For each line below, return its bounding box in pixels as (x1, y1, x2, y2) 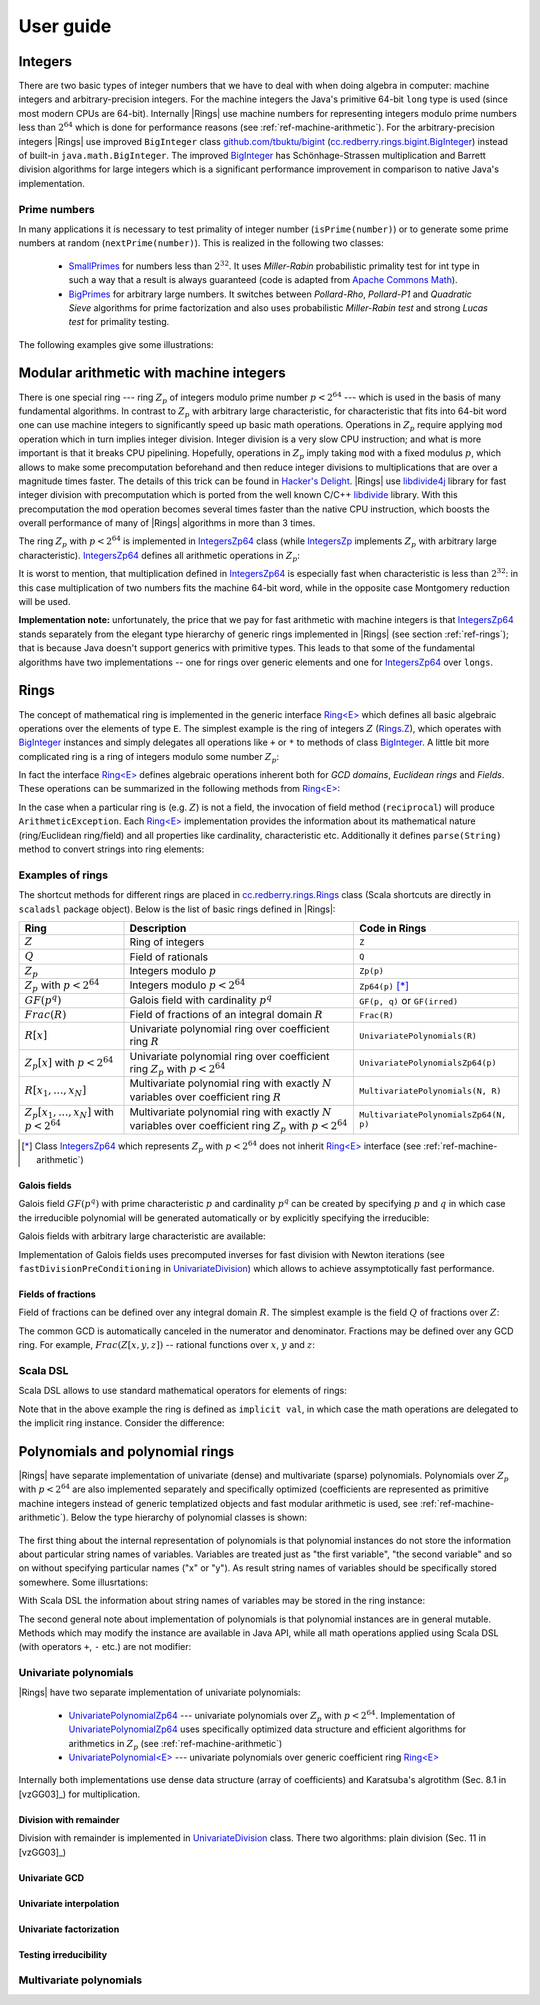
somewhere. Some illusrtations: (18, 1576, 149, 1588)
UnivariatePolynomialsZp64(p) (359, 1058, 497, 1069)
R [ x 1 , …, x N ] (24, 1084, 87, 1099)
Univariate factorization (18, 1923, 120, 1935)
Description (129, 921, 187, 935)
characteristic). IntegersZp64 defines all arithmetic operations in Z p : (18, 549, 300, 564)
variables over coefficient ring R (129, 1090, 282, 1104)
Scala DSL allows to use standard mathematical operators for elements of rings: (18, 1385, 347, 1397)
